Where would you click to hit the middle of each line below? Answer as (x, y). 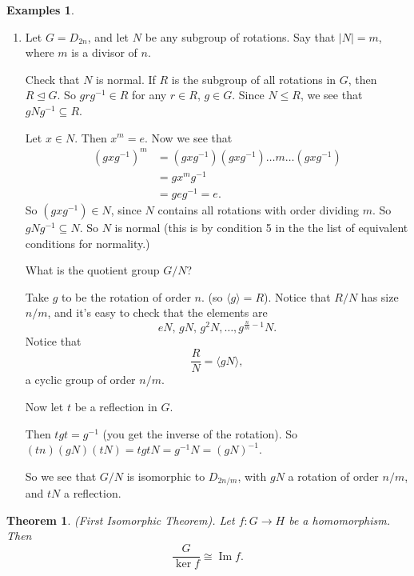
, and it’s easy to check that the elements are (157, 312)
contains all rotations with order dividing (259, 209)
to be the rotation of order (126, 296)
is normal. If (126, 79)
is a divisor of (104, 52)
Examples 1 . (40, 10)
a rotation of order (333, 476)
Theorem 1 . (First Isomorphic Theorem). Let (121, 520)
